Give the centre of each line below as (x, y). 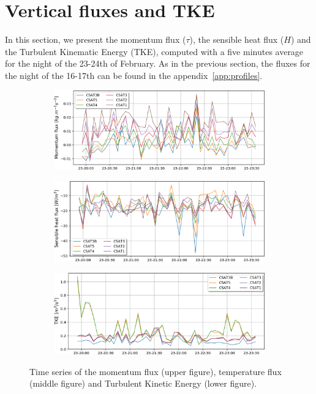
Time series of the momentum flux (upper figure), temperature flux (156, 371)
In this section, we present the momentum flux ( (96, 39)
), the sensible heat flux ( (237, 39)
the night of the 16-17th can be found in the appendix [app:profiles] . (134, 75)
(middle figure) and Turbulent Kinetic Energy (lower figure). (143, 383)
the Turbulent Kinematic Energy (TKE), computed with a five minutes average (154, 51)
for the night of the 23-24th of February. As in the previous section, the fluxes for (158, 63)
